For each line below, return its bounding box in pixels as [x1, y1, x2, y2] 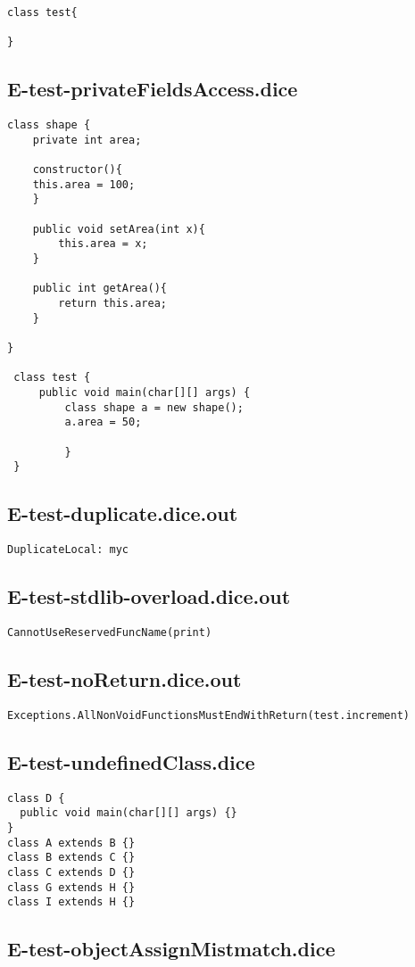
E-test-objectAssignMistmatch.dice [7, 935, 336, 963]
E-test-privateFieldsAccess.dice [7, 75, 298, 103]
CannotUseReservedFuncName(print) [7, 625, 212, 639]
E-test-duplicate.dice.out [7, 500, 238, 527]
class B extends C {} [7, 851, 136, 864]
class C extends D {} [7, 865, 136, 879]
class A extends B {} [7, 836, 136, 849]
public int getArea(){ [32, 282, 167, 295]
